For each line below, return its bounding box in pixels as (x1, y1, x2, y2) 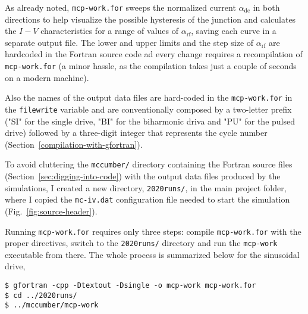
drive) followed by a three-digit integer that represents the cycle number (5, 126, 268, 139)
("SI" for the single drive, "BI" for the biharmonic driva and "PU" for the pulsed (5, 114, 296, 127)
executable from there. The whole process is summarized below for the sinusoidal (5, 248, 300, 260)
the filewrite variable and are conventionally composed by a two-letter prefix (5, 102, 292, 115)
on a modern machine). (5, 71, 89, 83)
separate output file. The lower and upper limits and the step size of (5, 36, 254, 48)
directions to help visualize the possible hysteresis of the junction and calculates (5, 13, 296, 25)
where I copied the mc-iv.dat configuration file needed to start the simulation (5, 193, 290, 206)
